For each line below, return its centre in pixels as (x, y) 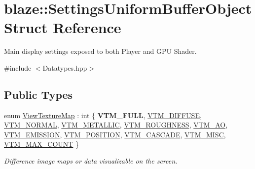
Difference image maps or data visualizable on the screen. (91, 161)
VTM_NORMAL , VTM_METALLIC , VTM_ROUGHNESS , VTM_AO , (116, 125)
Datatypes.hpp (65, 67)
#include (18, 67)
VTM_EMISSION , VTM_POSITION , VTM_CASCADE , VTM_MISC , (115, 134)
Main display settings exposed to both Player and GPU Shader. (100, 51)
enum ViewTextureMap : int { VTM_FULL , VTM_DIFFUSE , (103, 115)
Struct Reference (63, 27)
